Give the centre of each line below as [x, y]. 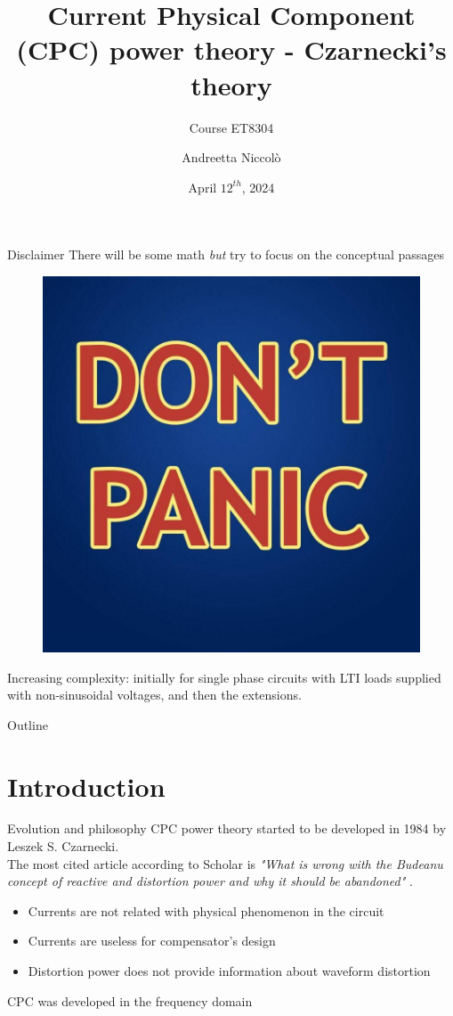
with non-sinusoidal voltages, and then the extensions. [154, 695]
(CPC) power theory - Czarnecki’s [231, 49]
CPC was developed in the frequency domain [130, 1000]
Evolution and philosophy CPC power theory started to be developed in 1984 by [227, 828]
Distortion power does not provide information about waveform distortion [229, 971]
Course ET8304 [231, 127]
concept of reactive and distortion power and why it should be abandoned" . [210, 881]
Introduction [86, 786]
